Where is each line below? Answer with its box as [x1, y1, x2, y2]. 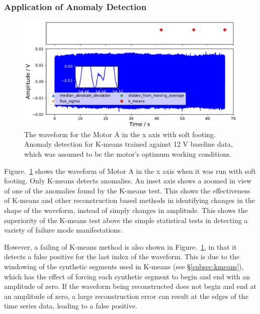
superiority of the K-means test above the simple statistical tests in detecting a [4, 215, 248, 225]
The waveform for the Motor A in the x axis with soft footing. [24, 129, 216, 139]
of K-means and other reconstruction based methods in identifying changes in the [4, 195, 255, 205]
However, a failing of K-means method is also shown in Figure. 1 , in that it [4, 241, 237, 252]
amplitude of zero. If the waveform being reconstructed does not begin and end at [4, 281, 256, 291]
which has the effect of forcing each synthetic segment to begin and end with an [4, 271, 250, 281]
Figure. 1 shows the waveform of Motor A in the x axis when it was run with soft [4, 165, 256, 176]
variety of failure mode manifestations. [4, 225, 123, 235]
